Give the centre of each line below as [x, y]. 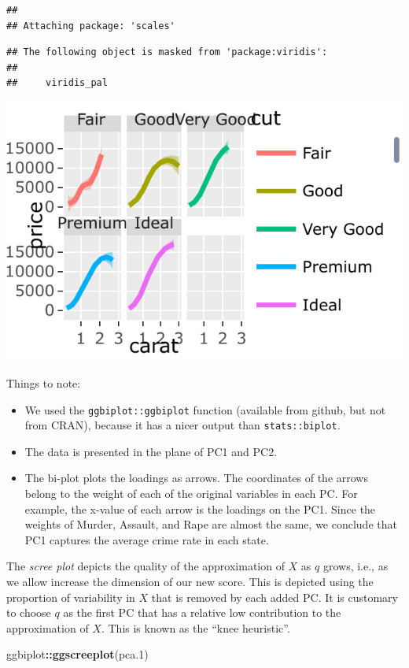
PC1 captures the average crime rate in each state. [147, 539]
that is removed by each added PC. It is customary [275, 597]
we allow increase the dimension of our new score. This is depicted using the [190, 581]
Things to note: [44, 382]
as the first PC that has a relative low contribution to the [202, 612]
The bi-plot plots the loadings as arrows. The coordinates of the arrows [196, 478]
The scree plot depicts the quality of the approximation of [146, 566]
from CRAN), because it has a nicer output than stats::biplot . [182, 425]
